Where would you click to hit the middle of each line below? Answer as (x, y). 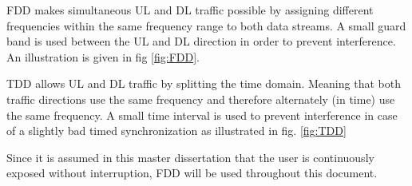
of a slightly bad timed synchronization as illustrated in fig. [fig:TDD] (176, 131)
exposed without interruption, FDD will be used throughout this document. (192, 173)
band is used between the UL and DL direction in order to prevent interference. (201, 41)
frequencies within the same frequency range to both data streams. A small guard (206, 25)
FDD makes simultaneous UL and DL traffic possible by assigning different (190, 10)
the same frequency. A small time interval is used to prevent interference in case (202, 115)
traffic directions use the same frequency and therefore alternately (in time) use (201, 99)
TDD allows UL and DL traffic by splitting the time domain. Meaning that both (204, 83)
